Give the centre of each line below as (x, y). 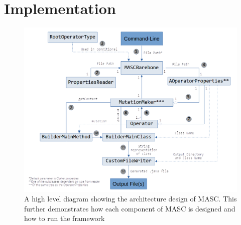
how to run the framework (65, 218)
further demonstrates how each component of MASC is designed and (130, 208)
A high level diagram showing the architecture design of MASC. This (131, 199)
